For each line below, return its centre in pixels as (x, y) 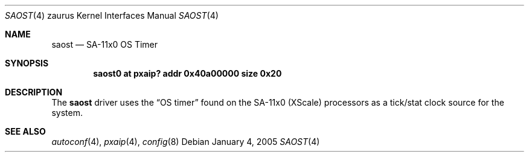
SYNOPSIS (27, 63)
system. (67, 113)
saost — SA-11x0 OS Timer (105, 44)
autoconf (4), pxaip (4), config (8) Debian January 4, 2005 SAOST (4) (186, 142)
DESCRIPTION (34, 92)
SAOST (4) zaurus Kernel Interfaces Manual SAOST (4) (112, 15)
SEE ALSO (25, 131)
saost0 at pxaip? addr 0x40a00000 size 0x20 (188, 73)
